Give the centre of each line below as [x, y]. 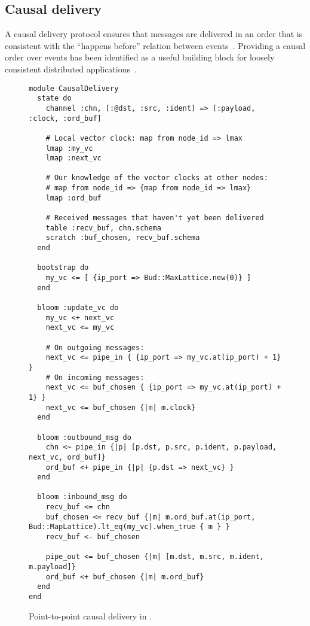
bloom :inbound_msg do [82, 497]
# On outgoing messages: [95, 347]
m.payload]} [52, 567]
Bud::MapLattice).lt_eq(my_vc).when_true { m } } [129, 527]
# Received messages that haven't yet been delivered [155, 218]
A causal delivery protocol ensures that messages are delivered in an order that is [154, 34]
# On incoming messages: [95, 377]
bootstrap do [63, 268]
